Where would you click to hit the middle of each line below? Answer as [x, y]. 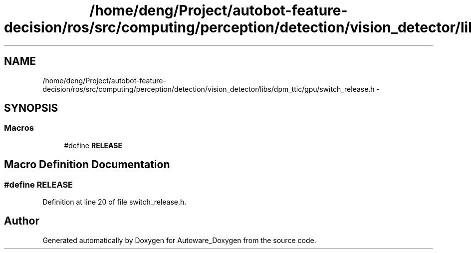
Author [22, 221]
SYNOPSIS [31, 108]
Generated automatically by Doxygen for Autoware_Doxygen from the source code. [179, 240]
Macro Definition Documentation [87, 165]
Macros [19, 128]
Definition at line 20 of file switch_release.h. [115, 202]
